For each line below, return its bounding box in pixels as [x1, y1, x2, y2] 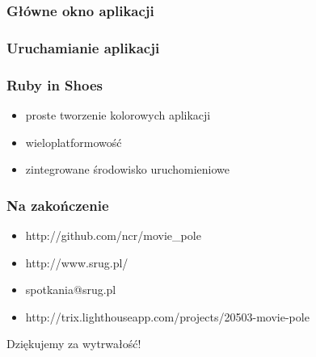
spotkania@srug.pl [25, 281, 116, 298]
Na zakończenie [6, 195, 109, 215]
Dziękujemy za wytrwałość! [6, 335, 141, 352]
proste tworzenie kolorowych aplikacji [25, 106, 211, 123]
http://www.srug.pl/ [25, 254, 129, 271]
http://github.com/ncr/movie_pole [25, 226, 201, 243]
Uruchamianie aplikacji [6, 37, 160, 57]
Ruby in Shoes [6, 74, 103, 94]
